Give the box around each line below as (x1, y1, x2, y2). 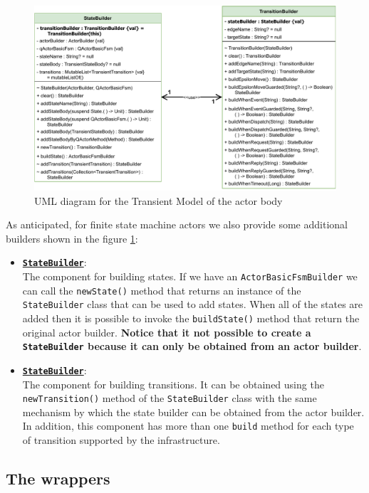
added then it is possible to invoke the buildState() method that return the (22, 311, 360, 326)
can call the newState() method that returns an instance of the (22, 282, 301, 297)
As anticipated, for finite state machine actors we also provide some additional (6, 217, 348, 232)
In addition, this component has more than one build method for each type (22, 418, 354, 433)
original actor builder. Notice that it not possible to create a (22, 324, 311, 339)
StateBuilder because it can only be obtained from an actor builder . (22, 339, 362, 354)
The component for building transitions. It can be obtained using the (22, 376, 324, 391)
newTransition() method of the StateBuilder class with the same (22, 391, 317, 405)
